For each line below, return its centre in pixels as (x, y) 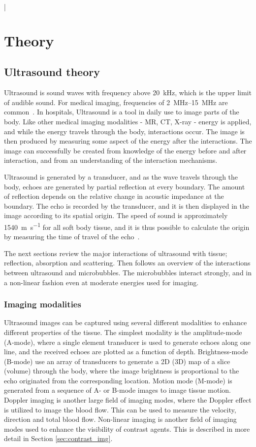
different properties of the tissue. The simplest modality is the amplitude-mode (123, 332)
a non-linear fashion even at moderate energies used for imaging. (101, 282)
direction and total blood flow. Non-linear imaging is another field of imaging (120, 419)
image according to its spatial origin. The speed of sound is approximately (116, 215)
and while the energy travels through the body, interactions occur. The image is (124, 131)
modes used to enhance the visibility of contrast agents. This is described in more (127, 428)
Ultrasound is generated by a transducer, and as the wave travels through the (121, 176)
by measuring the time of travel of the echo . (72, 237)
